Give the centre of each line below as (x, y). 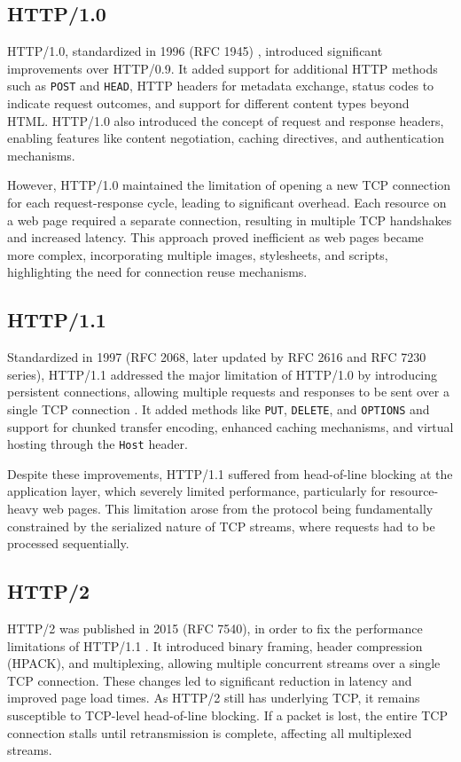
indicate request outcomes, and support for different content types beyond (208, 103)
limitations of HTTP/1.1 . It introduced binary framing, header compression (215, 645)
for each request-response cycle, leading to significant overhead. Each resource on (227, 203)
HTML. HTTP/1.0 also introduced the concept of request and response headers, (226, 120)
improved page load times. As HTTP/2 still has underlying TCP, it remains (214, 698)
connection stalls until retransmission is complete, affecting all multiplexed (210, 732)
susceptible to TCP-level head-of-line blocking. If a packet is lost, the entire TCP (227, 715)
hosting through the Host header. (98, 444)
